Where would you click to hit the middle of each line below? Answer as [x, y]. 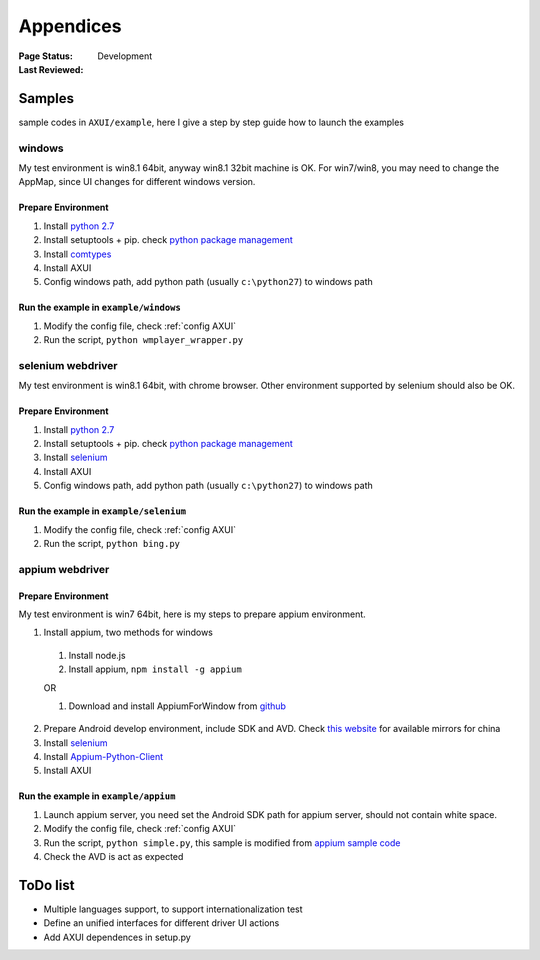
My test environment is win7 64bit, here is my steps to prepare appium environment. [192, 614]
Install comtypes [77, 254]
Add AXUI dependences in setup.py [117, 937]
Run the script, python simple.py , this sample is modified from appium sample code [222, 842]
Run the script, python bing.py [111, 543]
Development [125, 56]
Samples [46, 98]
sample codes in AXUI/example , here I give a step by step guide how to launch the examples [211, 122]
